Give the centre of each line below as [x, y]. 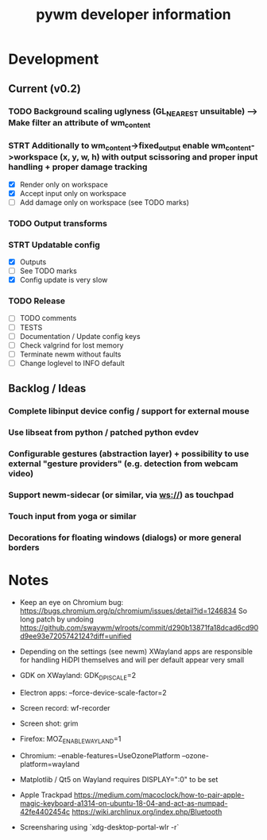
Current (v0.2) [44, 89]
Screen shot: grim [49, 723]
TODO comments [48, 318]
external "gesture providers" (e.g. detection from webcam [123, 464]
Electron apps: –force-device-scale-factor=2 [93, 692]
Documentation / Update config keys [80, 336]
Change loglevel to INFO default [72, 363]
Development [54, 59]
